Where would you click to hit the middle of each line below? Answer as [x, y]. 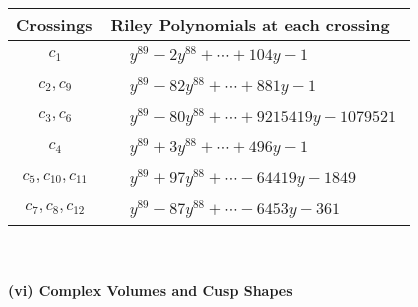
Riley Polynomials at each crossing [250, 24]
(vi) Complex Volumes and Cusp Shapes [150, 290]
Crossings [54, 24]
